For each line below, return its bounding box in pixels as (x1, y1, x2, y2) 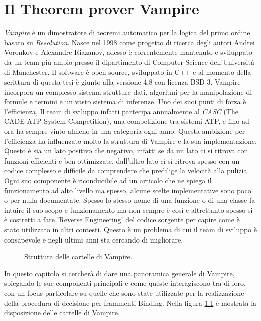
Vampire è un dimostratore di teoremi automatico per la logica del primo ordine (4, 27, 250, 38)
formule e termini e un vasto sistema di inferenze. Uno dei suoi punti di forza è (4, 96, 246, 107)
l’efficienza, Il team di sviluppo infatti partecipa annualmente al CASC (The (4, 106, 239, 116)
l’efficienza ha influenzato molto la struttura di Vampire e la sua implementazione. (4, 135, 257, 146)
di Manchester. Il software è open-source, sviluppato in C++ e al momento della (4, 66, 251, 77)
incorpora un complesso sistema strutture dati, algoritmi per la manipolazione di (4, 86, 252, 97)
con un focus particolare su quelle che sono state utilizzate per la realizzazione (4, 287, 244, 298)
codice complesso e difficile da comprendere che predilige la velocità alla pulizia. (4, 165, 249, 176)
